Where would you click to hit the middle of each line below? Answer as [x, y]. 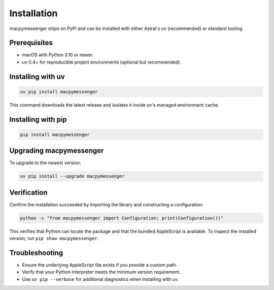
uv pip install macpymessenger [59, 92]
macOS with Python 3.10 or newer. [58, 55]
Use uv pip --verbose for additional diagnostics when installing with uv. [100, 279]
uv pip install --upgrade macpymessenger [72, 176]
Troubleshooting [36, 253]
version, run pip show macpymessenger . [54, 238]
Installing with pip [38, 119]
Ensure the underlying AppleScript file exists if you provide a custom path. [100, 265]
